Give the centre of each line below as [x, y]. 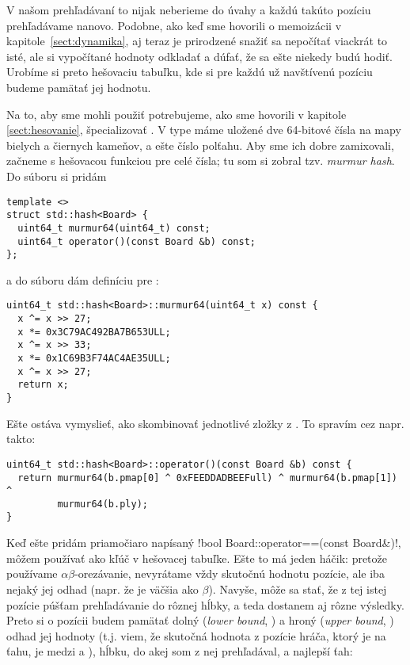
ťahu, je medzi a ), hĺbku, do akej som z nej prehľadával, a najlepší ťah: [180, 651]
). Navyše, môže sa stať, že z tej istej [298, 589]
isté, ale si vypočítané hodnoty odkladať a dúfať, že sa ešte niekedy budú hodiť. [200, 56]
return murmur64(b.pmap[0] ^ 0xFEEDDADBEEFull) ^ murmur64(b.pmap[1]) [207, 478]
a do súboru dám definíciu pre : [83, 279]
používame [32, 573]
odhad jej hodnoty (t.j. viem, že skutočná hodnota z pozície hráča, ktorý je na [196, 635]
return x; [43, 385]
